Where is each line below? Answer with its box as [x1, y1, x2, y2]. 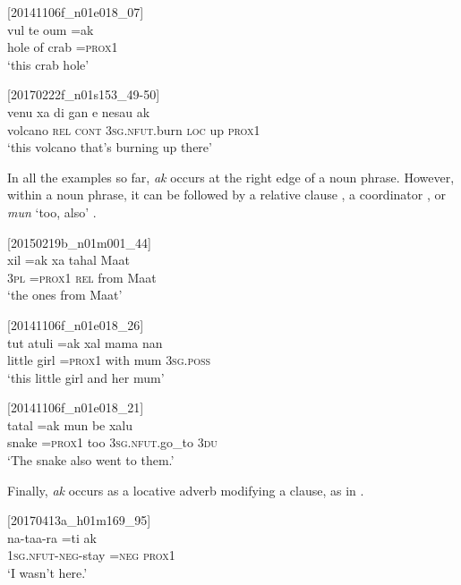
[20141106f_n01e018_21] [7, 398, 144, 417]
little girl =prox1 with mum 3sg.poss [7, 351, 211, 369]
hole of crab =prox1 [7, 38, 118, 56]
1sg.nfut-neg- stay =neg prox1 [7, 546, 175, 564]
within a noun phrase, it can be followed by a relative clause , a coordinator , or [7, 185, 446, 204]
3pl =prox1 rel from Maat [7, 267, 157, 286]
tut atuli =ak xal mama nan [7, 333, 163, 352]
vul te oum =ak [7, 20, 94, 38]
